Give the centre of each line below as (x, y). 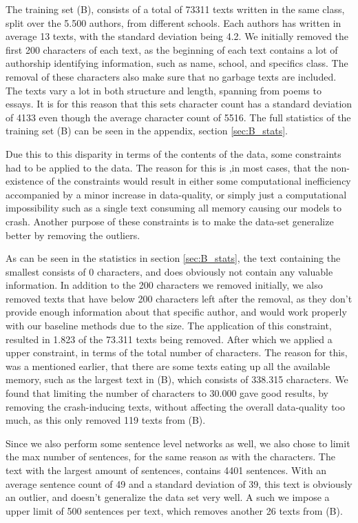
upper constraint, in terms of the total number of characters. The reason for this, (177, 352)
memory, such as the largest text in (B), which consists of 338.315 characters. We (177, 379)
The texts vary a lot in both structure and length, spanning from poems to (164, 90)
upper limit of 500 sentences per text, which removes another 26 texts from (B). (174, 510)
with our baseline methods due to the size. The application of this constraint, (169, 326)
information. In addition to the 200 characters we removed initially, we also (164, 285)
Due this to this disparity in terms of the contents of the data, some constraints (173, 153)
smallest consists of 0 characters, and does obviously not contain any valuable (169, 271)
